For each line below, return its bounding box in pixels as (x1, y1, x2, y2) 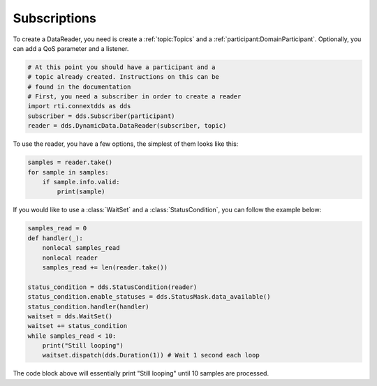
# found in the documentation (27, 82, 131, 91)
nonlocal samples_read (42, 244, 120, 252)
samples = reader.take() (27, 158, 113, 167)
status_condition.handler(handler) (27, 302, 149, 311)
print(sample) (57, 188, 105, 195)
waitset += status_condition (27, 322, 128, 330)
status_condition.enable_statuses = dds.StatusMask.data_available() (27, 293, 271, 301)
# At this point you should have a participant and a (27, 63, 216, 71)
